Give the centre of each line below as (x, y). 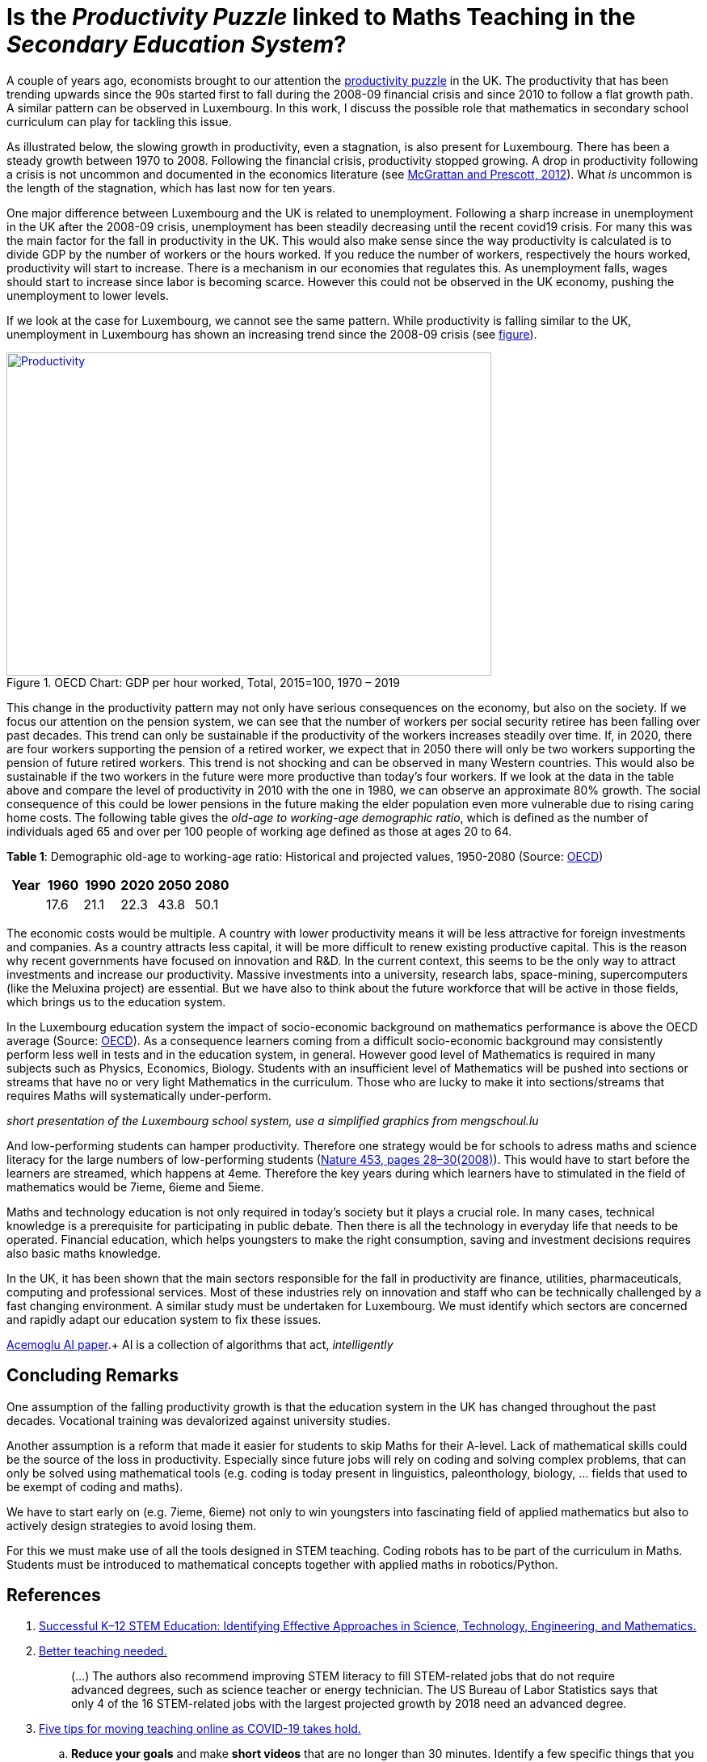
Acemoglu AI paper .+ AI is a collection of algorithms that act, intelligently (200, 1344)
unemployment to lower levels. (88, 295)
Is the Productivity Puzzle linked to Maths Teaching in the (321, 17)
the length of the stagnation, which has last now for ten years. (171, 188)
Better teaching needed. (103, 1651)
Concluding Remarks (93, 1376)
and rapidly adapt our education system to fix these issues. (164, 1319)
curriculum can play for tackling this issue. (119, 121)
